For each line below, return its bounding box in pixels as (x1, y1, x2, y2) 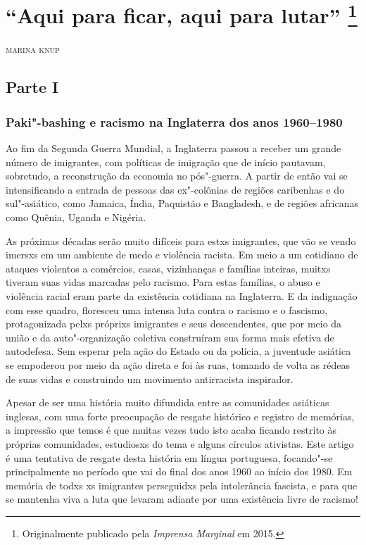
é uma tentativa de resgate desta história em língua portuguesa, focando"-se (6, 450, 333, 465)
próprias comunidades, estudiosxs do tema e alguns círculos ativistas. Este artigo (6, 436, 354, 451)
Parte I (6, 76, 59, 98)
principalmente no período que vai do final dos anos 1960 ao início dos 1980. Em (6, 464, 353, 479)
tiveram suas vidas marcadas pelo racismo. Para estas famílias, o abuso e (6, 275, 320, 289)
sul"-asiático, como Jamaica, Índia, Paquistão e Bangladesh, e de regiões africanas (6, 196, 358, 211)
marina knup (6, 42, 60, 56)
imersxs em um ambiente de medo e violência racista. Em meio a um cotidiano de (6, 247, 358, 262)
